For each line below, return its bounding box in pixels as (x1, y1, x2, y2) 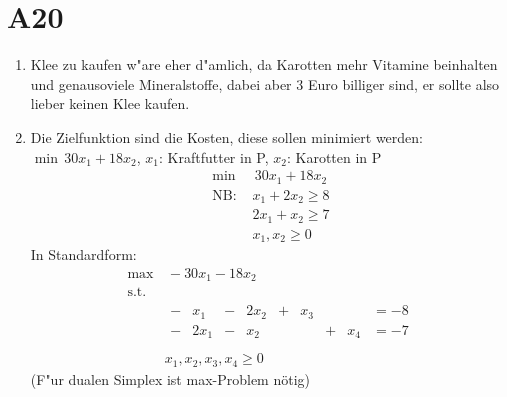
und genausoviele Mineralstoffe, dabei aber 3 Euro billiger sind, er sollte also (30, 73, 500, 94)
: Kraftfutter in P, (159, 146, 269, 167)
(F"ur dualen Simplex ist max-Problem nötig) (30, 368, 310, 389)
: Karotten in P (286, 146, 382, 167)
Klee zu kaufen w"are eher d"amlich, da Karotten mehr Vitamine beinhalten (30, 54, 498, 75)
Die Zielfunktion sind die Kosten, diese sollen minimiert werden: (30, 126, 423, 147)
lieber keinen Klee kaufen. (30, 93, 190, 114)
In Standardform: (30, 244, 137, 265)
